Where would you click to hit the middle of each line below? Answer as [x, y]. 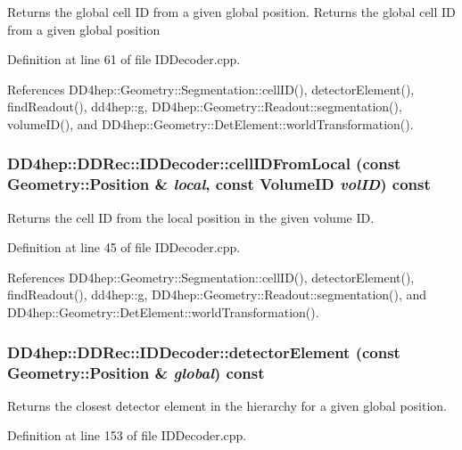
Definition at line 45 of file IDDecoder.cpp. [124, 247]
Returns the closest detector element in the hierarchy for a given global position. [227, 405]
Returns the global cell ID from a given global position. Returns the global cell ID [231, 12]
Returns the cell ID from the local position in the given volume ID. [191, 217]
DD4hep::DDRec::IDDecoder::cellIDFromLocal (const [204, 164]
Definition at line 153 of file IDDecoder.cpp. [127, 435]
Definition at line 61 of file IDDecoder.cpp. [124, 59]
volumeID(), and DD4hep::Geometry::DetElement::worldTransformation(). [210, 123]
